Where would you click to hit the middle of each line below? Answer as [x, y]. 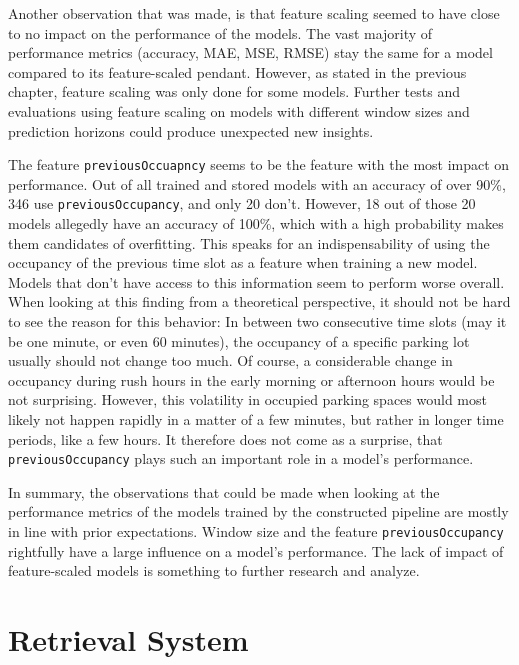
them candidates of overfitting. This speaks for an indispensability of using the [249, 242]
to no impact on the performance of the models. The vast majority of [220, 32]
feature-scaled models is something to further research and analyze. [214, 570]
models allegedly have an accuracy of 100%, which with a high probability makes [256, 223]
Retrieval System [128, 639]
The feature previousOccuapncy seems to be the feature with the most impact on [259, 164]
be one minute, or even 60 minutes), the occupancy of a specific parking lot [239, 340]
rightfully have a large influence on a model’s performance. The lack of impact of [256, 550]
